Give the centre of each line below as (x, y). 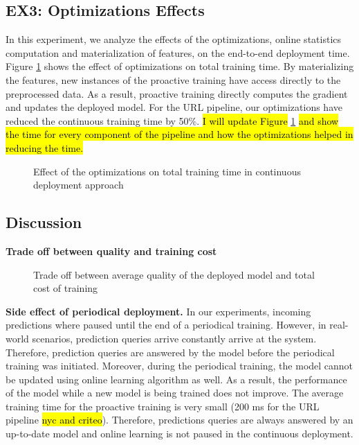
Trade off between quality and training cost (111, 251)
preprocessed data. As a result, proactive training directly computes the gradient (177, 93)
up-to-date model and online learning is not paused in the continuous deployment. (179, 434)
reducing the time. (45, 147)
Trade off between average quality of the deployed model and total (174, 274)
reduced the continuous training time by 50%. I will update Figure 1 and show (172, 120)
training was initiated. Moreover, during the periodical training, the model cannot (179, 366)
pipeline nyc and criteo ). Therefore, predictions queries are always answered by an (179, 420)
